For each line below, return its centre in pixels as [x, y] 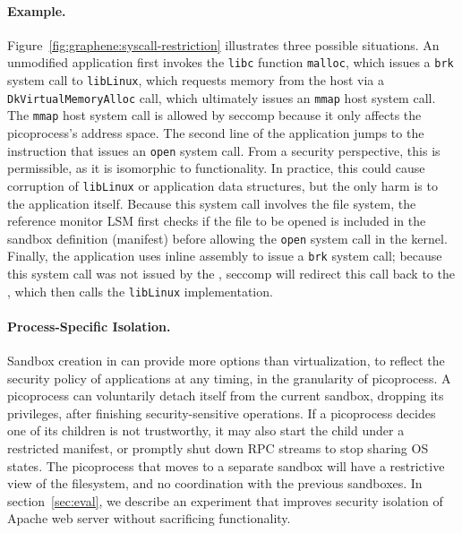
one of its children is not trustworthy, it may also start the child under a [206, 430]
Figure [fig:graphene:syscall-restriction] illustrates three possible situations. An [223, 44]
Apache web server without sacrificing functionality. [149, 518]
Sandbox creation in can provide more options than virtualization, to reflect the [226, 361]
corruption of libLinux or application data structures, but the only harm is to [222, 185]
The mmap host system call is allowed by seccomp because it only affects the [214, 115]
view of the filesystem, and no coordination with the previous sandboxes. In [215, 483]
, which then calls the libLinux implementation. [140, 291]
